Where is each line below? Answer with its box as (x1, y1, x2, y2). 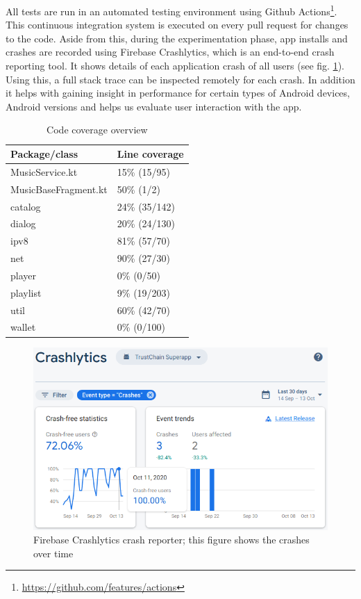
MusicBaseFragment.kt (10, 181, 108, 196)
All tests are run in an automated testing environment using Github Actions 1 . (6, 2, 337, 18)
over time (33, 545, 74, 560)
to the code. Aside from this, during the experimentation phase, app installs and (6, 31, 348, 45)
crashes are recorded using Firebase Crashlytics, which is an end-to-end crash (6, 44, 335, 59)
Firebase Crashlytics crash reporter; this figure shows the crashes (33, 532, 310, 547)
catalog (10, 199, 41, 213)
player (10, 268, 36, 282)
